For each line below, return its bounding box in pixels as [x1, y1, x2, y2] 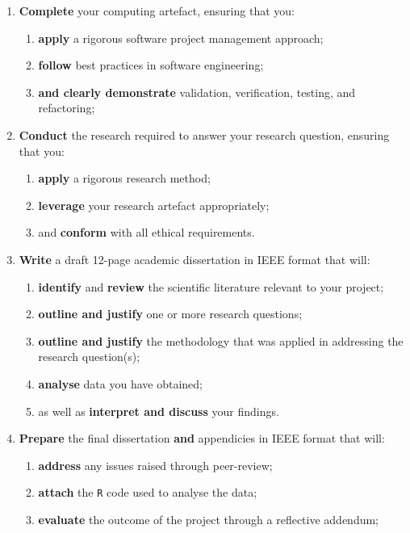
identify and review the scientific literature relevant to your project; [38, 278, 384, 295]
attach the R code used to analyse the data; [38, 484, 257, 501]
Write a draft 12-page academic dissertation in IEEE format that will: [19, 250, 370, 267]
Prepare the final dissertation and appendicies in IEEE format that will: [19, 430, 385, 447]
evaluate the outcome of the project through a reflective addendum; [38, 510, 379, 527]
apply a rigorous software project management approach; [38, 29, 324, 46]
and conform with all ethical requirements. [38, 224, 255, 241]
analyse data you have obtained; [38, 375, 203, 392]
